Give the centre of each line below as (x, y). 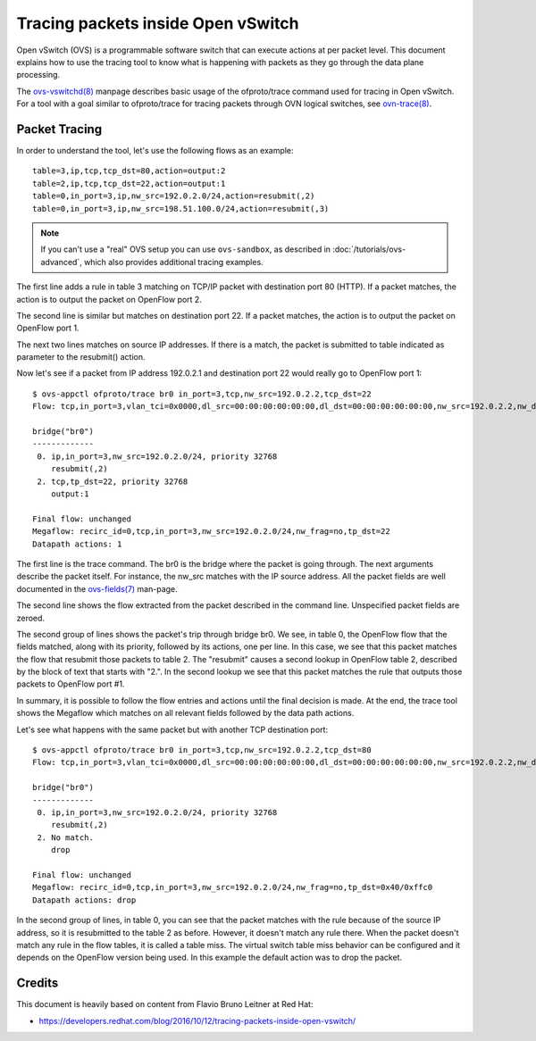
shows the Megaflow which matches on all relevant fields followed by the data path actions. (185, 713)
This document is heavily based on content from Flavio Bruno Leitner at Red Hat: (165, 1004)
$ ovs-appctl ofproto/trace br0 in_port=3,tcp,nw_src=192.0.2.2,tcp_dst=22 (202, 394)
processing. (38, 75)
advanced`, (61, 262)
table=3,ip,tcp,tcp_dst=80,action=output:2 (129, 171)
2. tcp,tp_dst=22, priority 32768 (113, 481)
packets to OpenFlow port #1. (71, 684)
